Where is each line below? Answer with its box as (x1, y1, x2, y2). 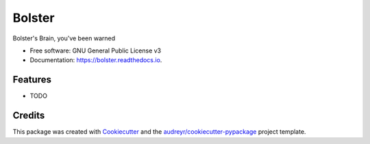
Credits (12, 110, 45, 121)
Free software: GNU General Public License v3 (29, 46, 162, 55)
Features (12, 74, 51, 85)
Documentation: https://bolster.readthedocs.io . (29, 56, 162, 64)
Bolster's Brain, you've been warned (12, 34, 116, 42)
